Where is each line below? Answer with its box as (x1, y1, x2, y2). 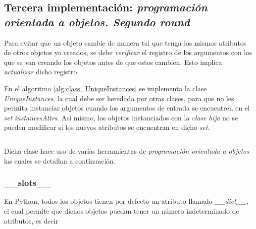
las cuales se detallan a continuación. (4, 155, 115, 166)
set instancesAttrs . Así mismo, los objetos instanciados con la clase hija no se (4, 112, 238, 122)
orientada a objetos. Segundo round (4, 14, 190, 29)
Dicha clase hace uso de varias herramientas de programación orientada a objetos (4, 145, 250, 156)
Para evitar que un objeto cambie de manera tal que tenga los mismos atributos (4, 37, 247, 48)
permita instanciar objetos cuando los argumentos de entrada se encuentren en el (4, 103, 250, 113)
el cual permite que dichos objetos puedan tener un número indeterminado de (4, 205, 239, 216)
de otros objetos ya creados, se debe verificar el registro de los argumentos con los (4, 47, 252, 57)
